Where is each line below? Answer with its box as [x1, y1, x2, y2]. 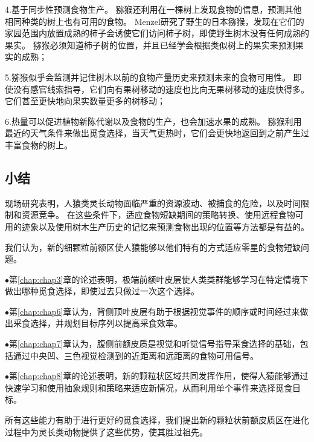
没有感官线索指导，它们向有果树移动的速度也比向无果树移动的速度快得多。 [13, 82, 309, 95]
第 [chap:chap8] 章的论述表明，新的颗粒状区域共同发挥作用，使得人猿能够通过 [9, 369, 309, 382]
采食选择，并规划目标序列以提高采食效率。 [13, 317, 182, 329]
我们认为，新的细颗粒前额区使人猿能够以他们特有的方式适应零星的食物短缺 [5, 240, 301, 253]
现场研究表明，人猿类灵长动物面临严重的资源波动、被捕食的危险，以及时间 [5, 196, 301, 209]
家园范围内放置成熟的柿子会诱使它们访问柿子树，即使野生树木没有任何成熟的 [5, 27, 309, 39]
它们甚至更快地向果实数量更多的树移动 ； [5, 94, 165, 107]
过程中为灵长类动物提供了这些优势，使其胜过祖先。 [5, 425, 208, 438]
